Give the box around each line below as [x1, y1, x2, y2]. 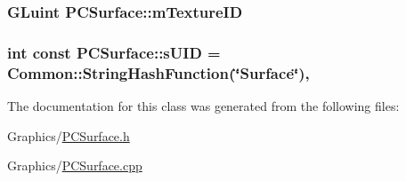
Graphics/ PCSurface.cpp [7, 156, 142, 175]
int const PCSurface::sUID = [7, 41, 221, 63]
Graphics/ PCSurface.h [7, 126, 130, 145]
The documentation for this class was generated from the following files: [7, 96, 400, 114]
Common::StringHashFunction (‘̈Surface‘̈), [7, 61, 310, 83]
